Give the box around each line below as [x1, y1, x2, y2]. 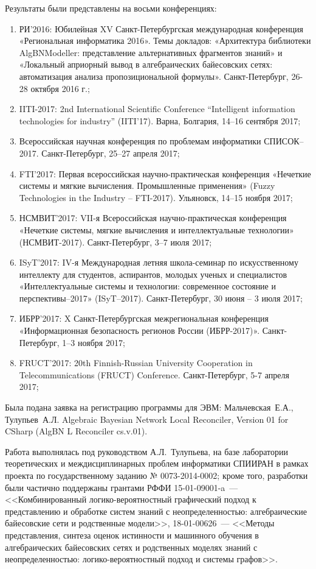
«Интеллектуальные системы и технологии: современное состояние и [19, 280, 276, 292]
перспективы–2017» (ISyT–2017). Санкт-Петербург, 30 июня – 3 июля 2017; [19, 291, 303, 304]
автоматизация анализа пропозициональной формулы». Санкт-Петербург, [19, 69, 289, 82]
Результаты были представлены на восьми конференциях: [5, 2, 217, 14]
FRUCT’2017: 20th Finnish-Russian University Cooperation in [19, 356, 253, 369]
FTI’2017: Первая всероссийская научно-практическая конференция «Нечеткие [19, 167, 311, 180]
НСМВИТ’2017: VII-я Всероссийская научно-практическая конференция [19, 211, 287, 224]
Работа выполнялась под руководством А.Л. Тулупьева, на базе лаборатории [5, 445, 289, 458]
